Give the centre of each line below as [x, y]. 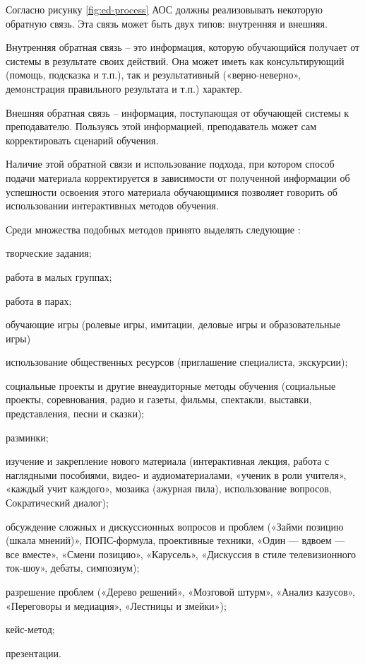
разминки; [27, 437]
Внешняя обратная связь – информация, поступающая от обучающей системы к [178, 112]
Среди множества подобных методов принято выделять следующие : [153, 229]
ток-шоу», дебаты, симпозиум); [73, 568]
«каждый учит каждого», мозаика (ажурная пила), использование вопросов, [169, 488]
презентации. [34, 653]
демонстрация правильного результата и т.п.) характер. [124, 88]
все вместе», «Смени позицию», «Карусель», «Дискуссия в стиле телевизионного [181, 554]
